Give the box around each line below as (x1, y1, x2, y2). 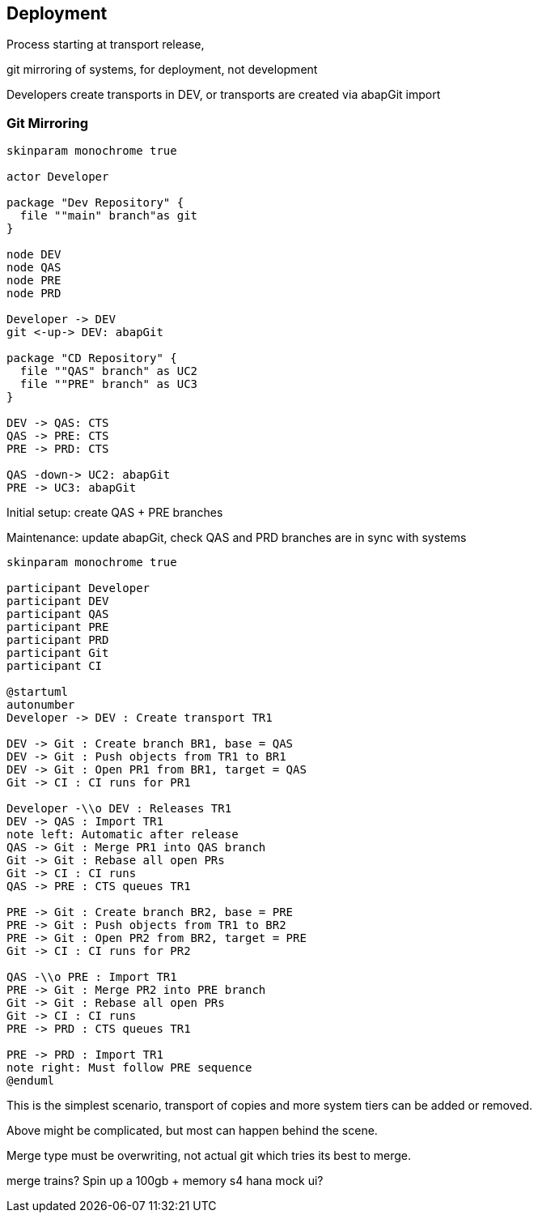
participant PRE (6, 620, 109, 634)
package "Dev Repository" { (6, 196, 184, 210)
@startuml (6, 685, 68, 699)
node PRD (6, 287, 61, 300)
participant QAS (6, 607, 109, 621)
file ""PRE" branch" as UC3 (19, 377, 198, 391)
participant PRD (6, 633, 109, 647)
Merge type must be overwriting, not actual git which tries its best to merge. (6, 1149, 411, 1163)
